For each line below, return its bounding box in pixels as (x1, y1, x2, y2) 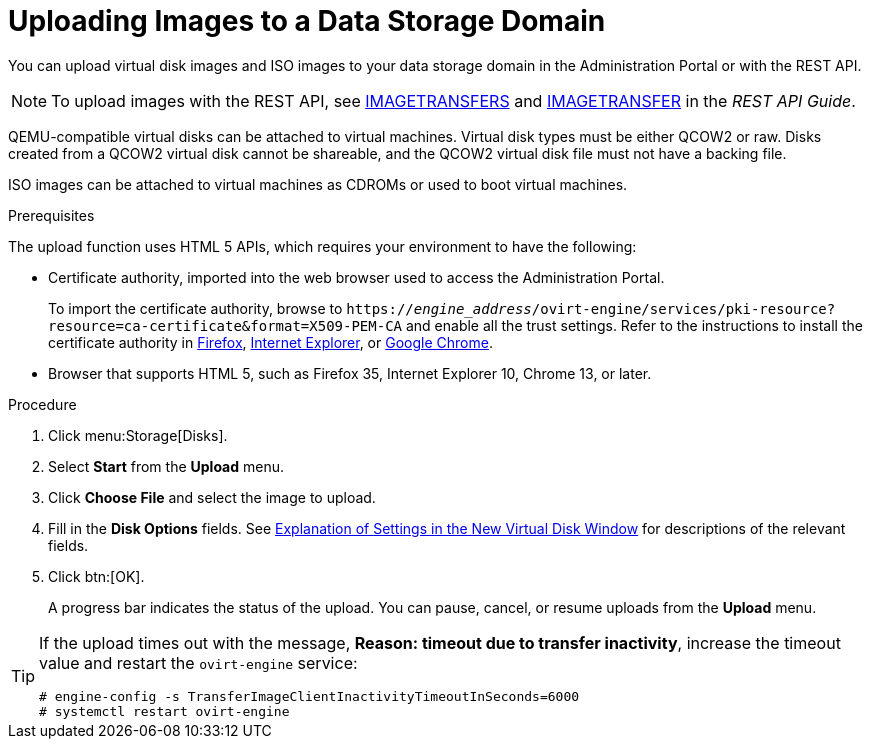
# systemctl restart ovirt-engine (39, 703, 290, 719)
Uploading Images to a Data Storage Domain (8, 4, 606, 38)
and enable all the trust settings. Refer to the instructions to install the (405, 316, 863, 334)
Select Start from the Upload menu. (48, 457, 285, 475)
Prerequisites (8, 206, 95, 224)
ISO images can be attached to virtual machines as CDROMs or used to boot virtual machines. (8, 175, 628, 193)
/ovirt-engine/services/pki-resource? (531, 300, 836, 317)
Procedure (8, 395, 77, 413)
